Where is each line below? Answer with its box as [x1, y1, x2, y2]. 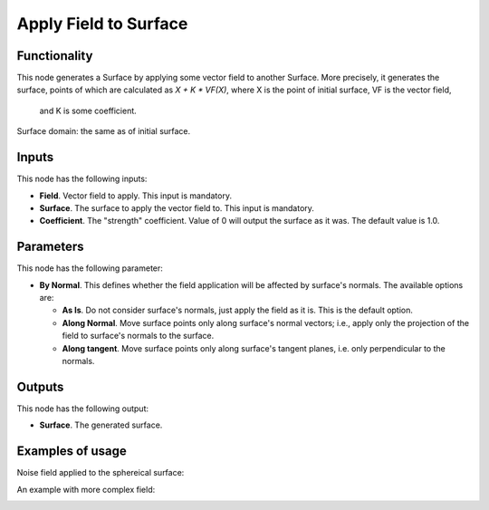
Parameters [16, 239, 84, 255]
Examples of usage [16, 444, 127, 459]
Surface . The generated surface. [39, 419, 163, 430]
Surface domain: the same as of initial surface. [16, 126, 191, 137]
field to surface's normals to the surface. [62, 331, 215, 342]
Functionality [16, 48, 93, 63]
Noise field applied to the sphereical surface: [16, 467, 185, 478]
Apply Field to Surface [16, 14, 188, 34]
